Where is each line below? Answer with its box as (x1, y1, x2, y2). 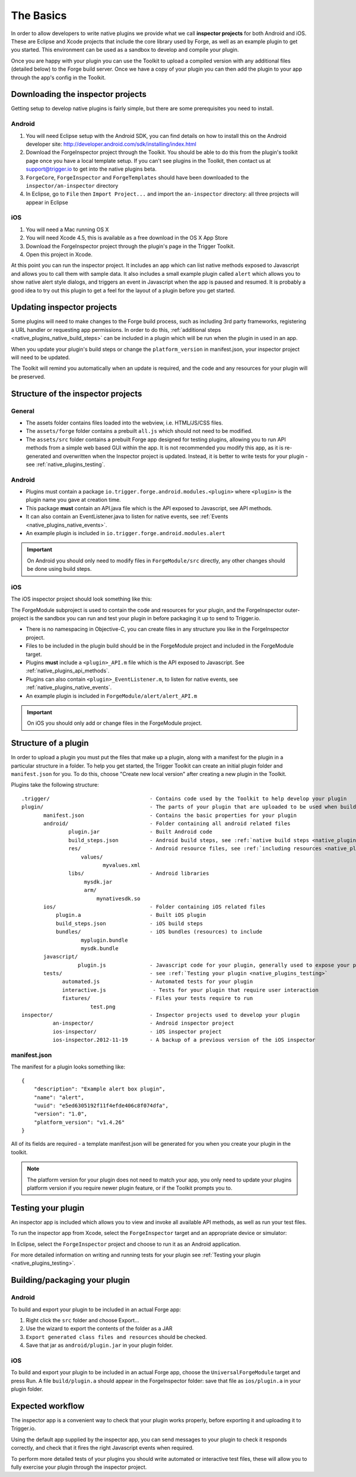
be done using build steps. (27, 565, 92, 573)
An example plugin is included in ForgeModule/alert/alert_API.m (26, 692, 198, 699)
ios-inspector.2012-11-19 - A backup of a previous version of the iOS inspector (52, 1036, 316, 1044)
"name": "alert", (33, 1094, 84, 1101)
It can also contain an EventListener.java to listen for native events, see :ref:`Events (26, 513, 228, 520)
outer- (285, 606, 300, 614)
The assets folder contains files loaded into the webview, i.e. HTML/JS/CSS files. (26, 419, 224, 426)
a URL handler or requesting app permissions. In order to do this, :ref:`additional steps (11, 326, 221, 333)
